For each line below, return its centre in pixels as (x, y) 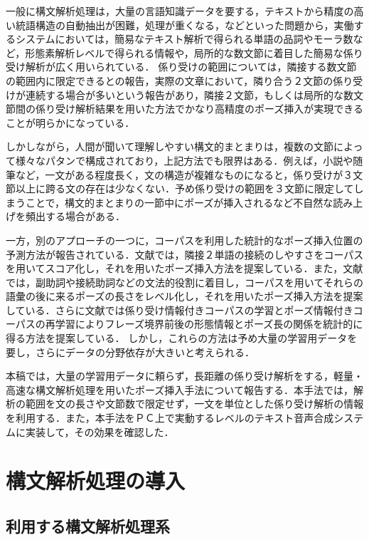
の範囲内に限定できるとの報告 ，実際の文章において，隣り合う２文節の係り (180, 80)
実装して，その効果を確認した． (100, 431)
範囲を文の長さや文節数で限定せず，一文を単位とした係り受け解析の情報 (194, 404)
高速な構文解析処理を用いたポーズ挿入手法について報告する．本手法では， (180, 389)
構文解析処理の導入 (96, 481)
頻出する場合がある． (75, 216)
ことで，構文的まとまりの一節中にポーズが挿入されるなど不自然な (179, 202)
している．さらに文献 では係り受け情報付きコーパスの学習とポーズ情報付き (180, 310)
